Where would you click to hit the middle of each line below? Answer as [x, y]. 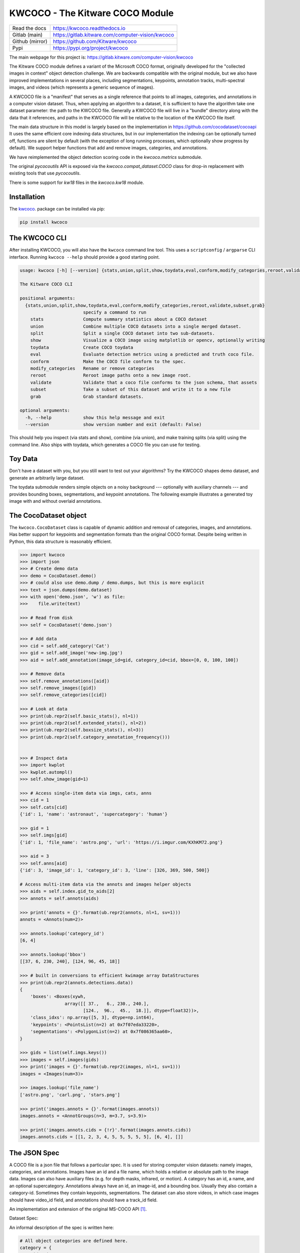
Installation [27, 197]
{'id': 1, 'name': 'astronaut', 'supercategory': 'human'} [93, 814]
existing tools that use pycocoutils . [45, 173]
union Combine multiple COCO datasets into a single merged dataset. [136, 326]
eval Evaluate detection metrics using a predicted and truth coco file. [142, 354]
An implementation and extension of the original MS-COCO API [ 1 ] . [78, 1209]
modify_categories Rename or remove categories [92, 369]
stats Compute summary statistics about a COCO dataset [119, 319]
